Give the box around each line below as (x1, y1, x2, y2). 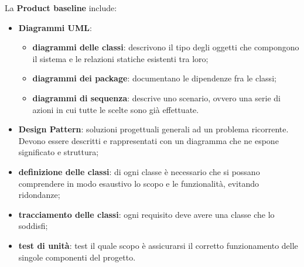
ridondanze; (18, 189, 60, 201)
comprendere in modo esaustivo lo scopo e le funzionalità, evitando (18, 177, 259, 189)
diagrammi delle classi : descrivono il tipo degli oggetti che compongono (32, 41, 299, 53)
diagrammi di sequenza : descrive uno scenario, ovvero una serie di (32, 91, 281, 104)
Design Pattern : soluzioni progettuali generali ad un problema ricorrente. (18, 123, 289, 135)
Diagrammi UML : (18, 21, 92, 33)
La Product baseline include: (5, 2, 117, 13)
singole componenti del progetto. (18, 251, 136, 263)
